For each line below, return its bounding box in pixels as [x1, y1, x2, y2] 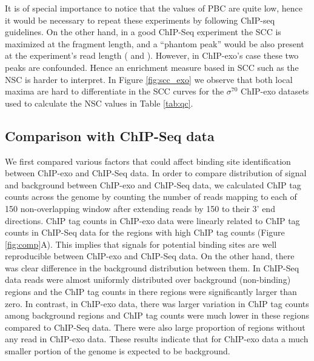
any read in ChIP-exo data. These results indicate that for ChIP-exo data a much [5, 333, 309, 345]
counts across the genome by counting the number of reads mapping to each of [5, 190, 297, 203]
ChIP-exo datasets [241, 85, 309, 98]
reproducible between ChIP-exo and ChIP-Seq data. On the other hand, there [5, 250, 295, 262]
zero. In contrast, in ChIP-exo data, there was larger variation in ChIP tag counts [5, 297, 309, 310]
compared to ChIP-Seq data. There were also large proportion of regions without [5, 320, 306, 333]
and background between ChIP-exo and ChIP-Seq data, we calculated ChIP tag [5, 178, 301, 191]
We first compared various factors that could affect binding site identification [5, 154, 291, 167]
